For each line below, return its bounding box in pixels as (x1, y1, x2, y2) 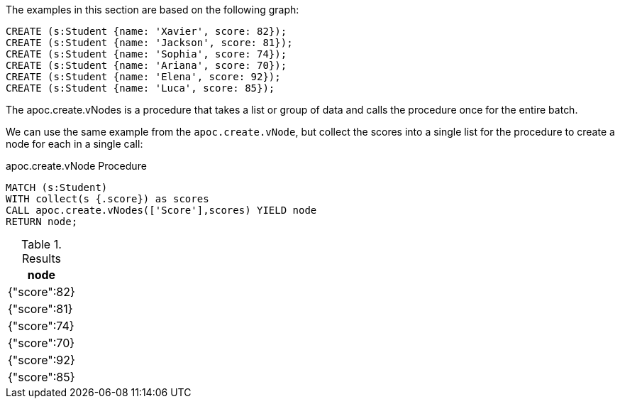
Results (21, 251, 61, 266)
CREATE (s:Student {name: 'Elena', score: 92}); (6, 71, 281, 82)
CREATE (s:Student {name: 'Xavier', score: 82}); (6, 26, 287, 37)
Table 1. (21, 237, 62, 251)
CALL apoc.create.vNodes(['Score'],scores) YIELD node (6, 204, 317, 216)
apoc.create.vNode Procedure (6, 160, 147, 172)
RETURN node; (6, 216, 78, 227)
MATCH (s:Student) (6, 182, 108, 193)
